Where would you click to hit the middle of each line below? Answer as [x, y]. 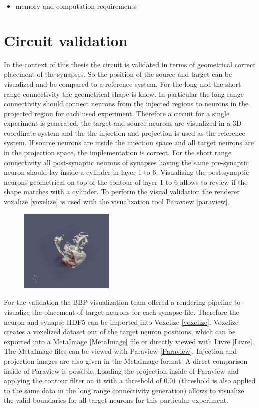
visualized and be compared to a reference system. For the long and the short [123, 84]
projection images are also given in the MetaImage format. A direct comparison [126, 361]
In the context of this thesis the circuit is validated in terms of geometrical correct [130, 64]
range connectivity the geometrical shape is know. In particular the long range [124, 94]
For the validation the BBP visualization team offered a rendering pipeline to [122, 302]
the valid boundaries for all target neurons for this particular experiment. [116, 400]
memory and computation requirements [76, 6]
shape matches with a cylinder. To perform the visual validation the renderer [122, 192]
